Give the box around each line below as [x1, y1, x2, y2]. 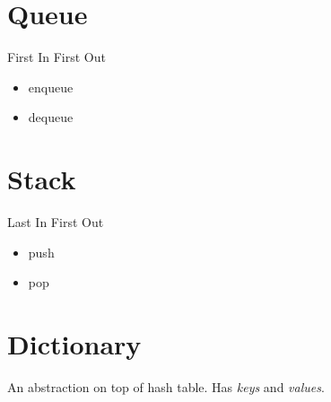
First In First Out [7, 48, 106, 66]
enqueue [28, 77, 74, 96]
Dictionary [7, 326, 142, 362]
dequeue [28, 108, 74, 127]
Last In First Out [7, 213, 104, 232]
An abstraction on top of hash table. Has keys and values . [7, 377, 325, 396]
